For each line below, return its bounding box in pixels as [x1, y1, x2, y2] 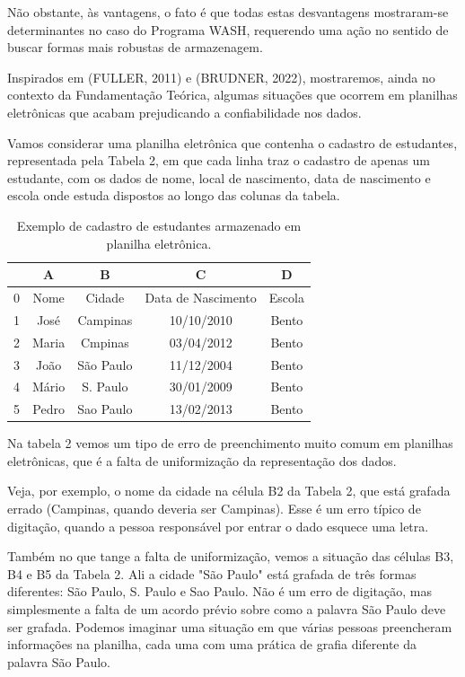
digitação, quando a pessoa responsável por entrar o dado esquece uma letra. [7, 516, 429, 535]
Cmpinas [80, 332, 129, 351]
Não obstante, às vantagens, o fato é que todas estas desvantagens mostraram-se [7, 3, 449, 21]
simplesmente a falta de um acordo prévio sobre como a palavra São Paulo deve [7, 600, 446, 619]
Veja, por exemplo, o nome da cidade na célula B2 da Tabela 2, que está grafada [7, 481, 451, 500]
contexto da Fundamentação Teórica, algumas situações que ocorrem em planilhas [7, 85, 458, 104]
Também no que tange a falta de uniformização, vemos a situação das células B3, [7, 547, 454, 566]
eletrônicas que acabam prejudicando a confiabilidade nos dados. [7, 102, 362, 121]
